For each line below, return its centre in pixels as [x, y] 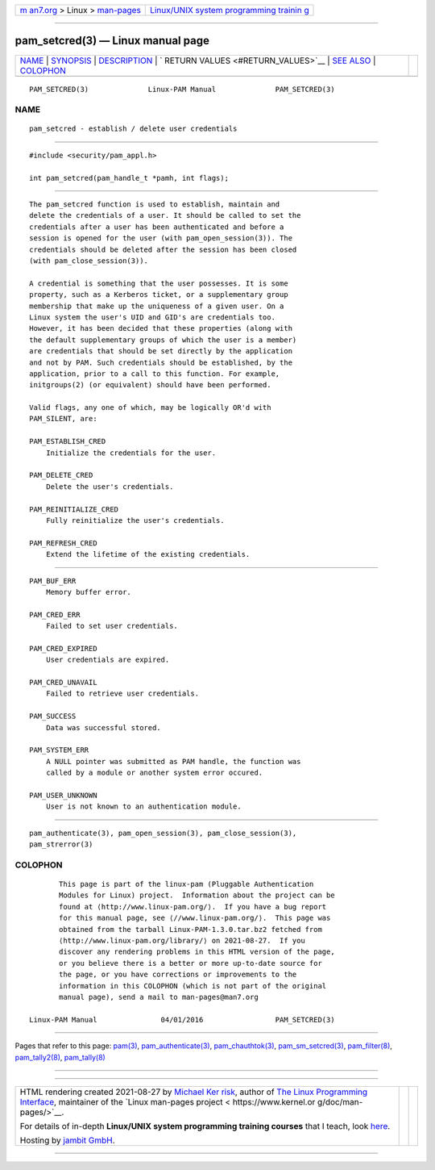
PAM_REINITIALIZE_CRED [74, 509]
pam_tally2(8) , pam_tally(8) [60, 1057]
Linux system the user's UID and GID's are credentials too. [152, 317]
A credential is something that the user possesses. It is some [159, 283]
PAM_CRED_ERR [55, 614]
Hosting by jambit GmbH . [68, 1140]
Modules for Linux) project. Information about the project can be [197, 895]
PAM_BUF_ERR [53, 581]
